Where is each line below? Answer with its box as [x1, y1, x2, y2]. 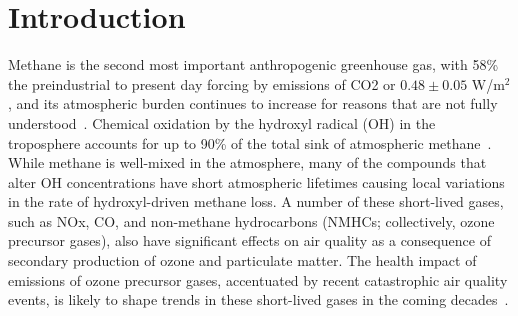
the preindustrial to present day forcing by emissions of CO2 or [8, 73, 396, 94]
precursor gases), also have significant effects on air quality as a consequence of [8, 230, 491, 251]
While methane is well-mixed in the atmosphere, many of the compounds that [8, 152, 487, 173]
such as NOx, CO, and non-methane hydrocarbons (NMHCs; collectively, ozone [8, 210, 495, 231]
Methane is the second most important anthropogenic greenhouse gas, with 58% [8, 54, 499, 75]
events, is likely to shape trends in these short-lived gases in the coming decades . [8, 289, 509, 310]
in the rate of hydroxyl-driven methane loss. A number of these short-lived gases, [8, 191, 504, 212]
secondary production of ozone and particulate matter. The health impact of [8, 250, 477, 271]
